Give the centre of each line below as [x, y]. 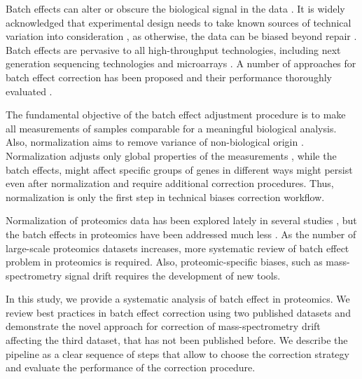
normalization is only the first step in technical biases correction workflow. [165, 197]
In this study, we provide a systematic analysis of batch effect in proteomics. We [178, 299]
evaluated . [29, 91]
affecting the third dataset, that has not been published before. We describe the [177, 340]
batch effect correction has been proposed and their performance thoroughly [169, 77]
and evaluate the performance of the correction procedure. [131, 367]
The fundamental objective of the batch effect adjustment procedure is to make [176, 115]
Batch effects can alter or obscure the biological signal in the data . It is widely [175, 8]
